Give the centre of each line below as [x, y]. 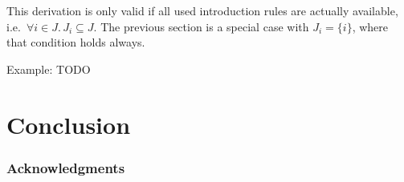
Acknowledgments [66, 167]
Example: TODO [49, 69]
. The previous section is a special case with [201, 26]
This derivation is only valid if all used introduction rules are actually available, [202, 10]
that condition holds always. [76, 42]
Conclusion [69, 124]
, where [370, 26]
